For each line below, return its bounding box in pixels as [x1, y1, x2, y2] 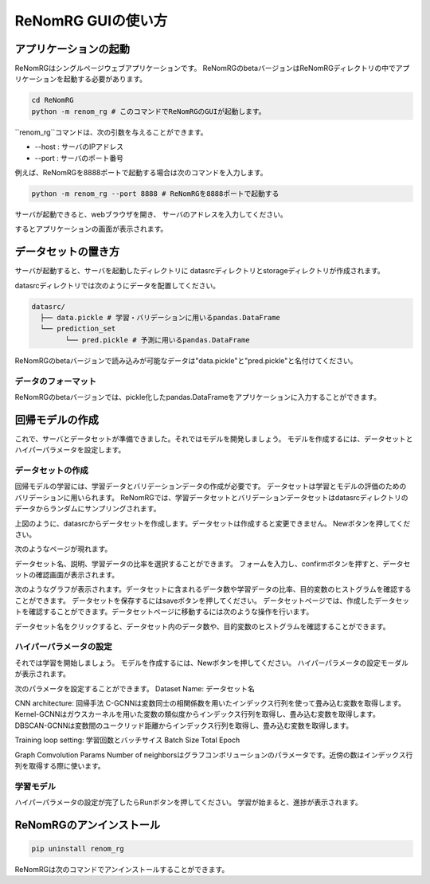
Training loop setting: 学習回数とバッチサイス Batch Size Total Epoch [14, 735, 240, 745]
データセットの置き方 [14, 245, 119, 259]
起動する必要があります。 [63, 74, 147, 84]
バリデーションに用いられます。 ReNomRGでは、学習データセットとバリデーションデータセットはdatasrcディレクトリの [14, 492, 408, 502]
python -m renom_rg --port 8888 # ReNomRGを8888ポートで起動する [31, 189, 279, 198]
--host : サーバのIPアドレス [34, 142, 123, 151]
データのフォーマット [14, 375, 97, 386]
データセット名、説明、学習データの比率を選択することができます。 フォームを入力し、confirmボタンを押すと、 [14, 558, 383, 569]
